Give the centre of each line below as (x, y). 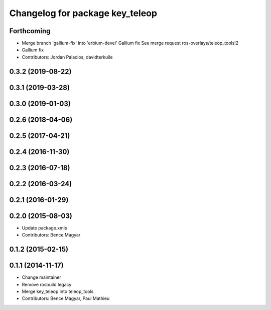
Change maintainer (41, 277)
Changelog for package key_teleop (83, 13)
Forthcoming (30, 31)
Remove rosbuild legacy (47, 284)
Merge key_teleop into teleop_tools (58, 291)
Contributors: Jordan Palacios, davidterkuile (67, 57)
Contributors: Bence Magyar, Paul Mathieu (66, 298)
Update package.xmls (44, 228)
